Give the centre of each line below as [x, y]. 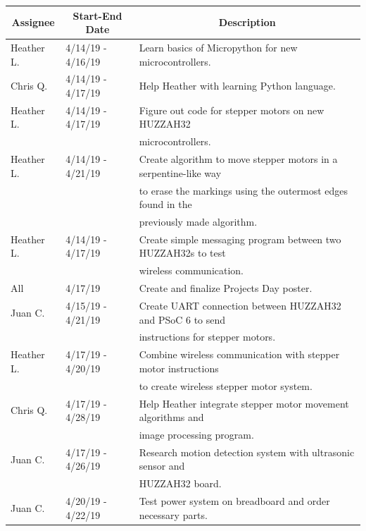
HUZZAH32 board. [180, 483]
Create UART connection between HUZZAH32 [240, 305]
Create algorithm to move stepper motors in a [238, 159]
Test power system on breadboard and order [234, 501]
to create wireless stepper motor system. [226, 385]
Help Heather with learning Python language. [237, 86]
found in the [165, 204]
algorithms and [171, 417]
